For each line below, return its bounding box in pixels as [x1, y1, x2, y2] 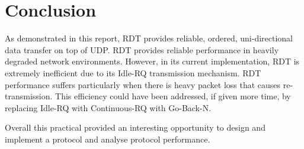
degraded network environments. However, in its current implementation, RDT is [5, 55, 300, 67]
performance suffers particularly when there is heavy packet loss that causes [5, 78, 281, 90]
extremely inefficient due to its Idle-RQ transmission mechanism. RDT [5, 66, 261, 79]
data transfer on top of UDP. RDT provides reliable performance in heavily [5, 43, 279, 56]
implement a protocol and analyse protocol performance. [5, 132, 210, 145]
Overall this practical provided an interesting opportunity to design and [5, 121, 265, 134]
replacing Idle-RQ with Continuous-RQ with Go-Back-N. [5, 101, 212, 114]
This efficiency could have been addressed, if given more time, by [55, 90, 291, 102]
